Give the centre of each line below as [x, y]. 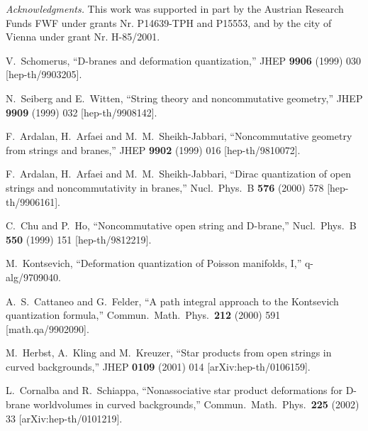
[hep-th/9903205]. [44, 74]
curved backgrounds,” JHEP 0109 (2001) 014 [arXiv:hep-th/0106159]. [158, 366]
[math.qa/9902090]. [48, 328]
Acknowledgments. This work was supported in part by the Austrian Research [175, 9]
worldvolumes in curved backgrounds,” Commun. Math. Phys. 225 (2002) [196, 404]
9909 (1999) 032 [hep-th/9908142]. [82, 112]
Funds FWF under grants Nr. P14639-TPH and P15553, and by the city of [169, 22]
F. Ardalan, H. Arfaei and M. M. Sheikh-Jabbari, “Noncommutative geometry [179, 136]
